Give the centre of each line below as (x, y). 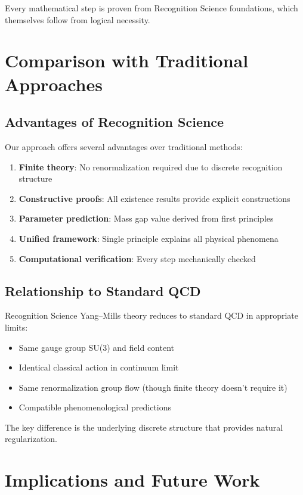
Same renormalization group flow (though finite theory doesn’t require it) (153, 387)
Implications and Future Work (132, 480)
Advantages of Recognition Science (115, 122)
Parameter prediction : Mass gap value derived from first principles (146, 218)
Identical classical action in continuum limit (99, 367)
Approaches (54, 84)
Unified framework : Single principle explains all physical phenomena (149, 238)
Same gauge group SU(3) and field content (97, 347)
